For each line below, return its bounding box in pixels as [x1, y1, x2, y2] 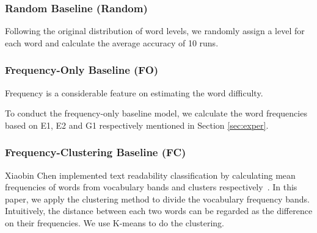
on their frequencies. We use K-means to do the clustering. [5, 217, 224, 229]
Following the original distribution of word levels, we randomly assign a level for [5, 24, 305, 37]
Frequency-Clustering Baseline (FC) [5, 145, 186, 160]
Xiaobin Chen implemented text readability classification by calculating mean [5, 168, 296, 181]
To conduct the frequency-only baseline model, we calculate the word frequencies [5, 107, 307, 120]
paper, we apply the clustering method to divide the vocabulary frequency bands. [5, 192, 310, 205]
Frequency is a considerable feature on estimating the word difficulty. [5, 86, 263, 99]
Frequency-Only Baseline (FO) [5, 62, 159, 77]
